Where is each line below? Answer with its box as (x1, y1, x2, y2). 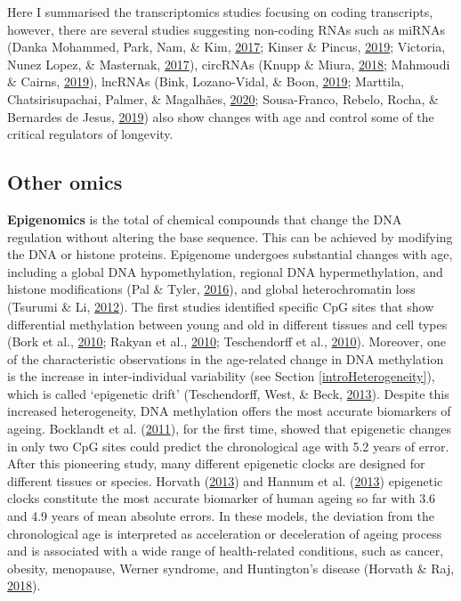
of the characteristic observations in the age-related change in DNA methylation (7, 349, 444, 368)
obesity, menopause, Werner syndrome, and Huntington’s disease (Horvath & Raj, (7, 558, 455, 577)
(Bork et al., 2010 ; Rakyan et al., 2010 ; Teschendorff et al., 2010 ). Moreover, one (7, 332, 446, 351)
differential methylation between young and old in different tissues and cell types (7, 314, 448, 333)
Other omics (7, 168, 123, 196)
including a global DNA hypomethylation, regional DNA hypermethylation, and (7, 262, 443, 280)
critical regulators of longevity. (7, 125, 174, 143)
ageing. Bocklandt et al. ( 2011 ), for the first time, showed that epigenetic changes (7, 419, 452, 438)
